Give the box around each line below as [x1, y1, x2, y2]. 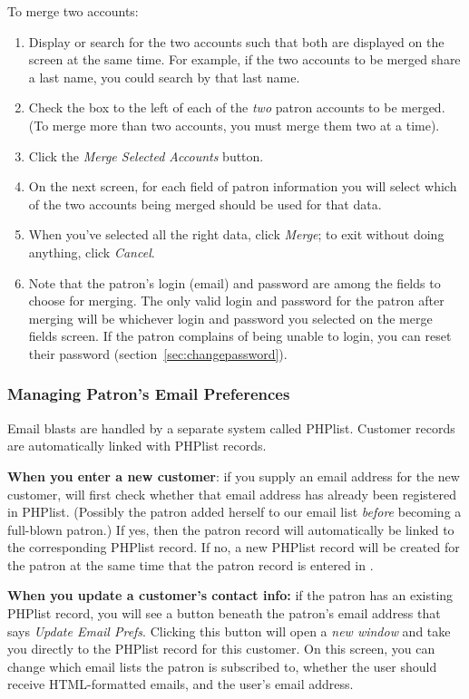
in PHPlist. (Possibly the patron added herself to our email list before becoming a [7, 502, 462, 521]
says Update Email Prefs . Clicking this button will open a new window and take [7, 621, 451, 640]
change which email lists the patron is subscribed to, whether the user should [7, 656, 437, 675]
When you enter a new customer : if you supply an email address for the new [7, 466, 460, 485]
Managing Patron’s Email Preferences [7, 383, 290, 405]
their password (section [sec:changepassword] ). [28, 344, 288, 363]
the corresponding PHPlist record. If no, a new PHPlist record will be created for [7, 538, 460, 557]
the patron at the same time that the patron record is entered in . [7, 555, 374, 574]
